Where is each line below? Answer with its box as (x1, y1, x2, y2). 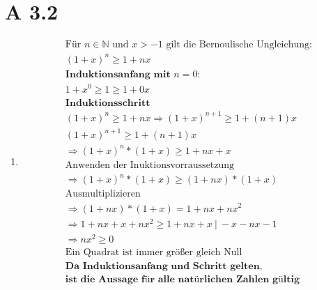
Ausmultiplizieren (65, 189, 141, 199)
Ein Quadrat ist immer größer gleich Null (65, 247, 242, 257)
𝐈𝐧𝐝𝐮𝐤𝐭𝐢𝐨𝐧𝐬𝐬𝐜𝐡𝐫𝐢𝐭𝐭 (65, 98, 150, 109)
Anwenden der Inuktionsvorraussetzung (65, 160, 235, 170)
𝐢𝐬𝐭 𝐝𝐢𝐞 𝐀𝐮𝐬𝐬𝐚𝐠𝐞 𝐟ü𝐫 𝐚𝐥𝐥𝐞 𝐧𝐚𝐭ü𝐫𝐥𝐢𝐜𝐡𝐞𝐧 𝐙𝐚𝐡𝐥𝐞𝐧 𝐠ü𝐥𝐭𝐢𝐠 (65, 274, 300, 284)
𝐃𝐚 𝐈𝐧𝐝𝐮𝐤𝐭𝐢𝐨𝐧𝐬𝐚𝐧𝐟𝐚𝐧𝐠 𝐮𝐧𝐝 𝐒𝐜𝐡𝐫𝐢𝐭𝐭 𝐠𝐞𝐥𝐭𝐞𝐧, (65, 261, 263, 271)
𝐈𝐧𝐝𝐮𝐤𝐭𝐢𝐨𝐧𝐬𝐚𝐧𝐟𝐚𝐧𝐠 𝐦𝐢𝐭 (65, 69, 171, 79)
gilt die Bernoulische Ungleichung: (166, 40, 312, 50)
